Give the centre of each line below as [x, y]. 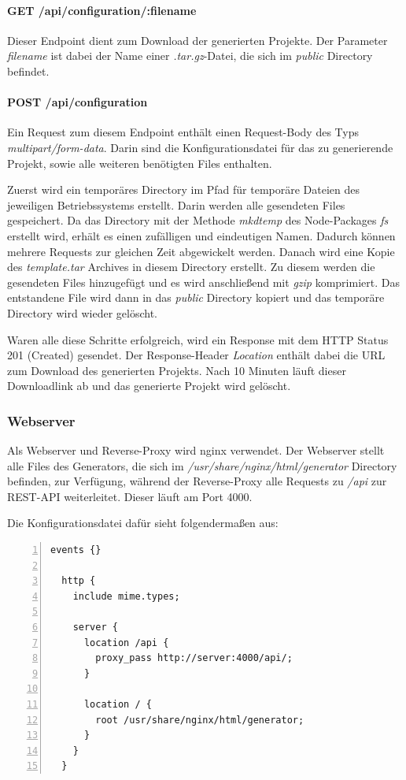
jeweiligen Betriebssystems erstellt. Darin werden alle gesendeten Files [176, 204]
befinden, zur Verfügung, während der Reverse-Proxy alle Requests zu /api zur [197, 481]
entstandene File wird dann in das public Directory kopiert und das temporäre [196, 297]
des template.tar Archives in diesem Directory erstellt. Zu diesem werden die [191, 267]
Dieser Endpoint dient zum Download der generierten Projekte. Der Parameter [197, 40]
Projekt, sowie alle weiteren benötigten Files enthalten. [140, 163]
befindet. [28, 71]
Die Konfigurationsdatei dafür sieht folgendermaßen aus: [143, 523]
